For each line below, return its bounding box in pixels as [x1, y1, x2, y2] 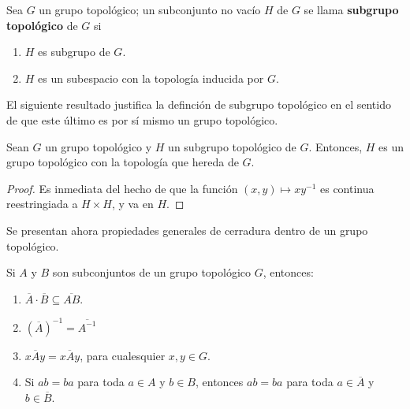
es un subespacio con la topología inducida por [38, 69, 264, 86]
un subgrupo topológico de [168, 138, 296, 154]
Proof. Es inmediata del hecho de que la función [6, 180, 238, 196]
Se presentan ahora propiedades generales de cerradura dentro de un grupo [6, 221, 368, 238]
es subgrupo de [38, 43, 110, 60]
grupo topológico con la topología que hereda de [6, 154, 239, 170]
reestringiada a [6, 195, 78, 212]
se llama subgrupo [304, 2, 399, 17]
